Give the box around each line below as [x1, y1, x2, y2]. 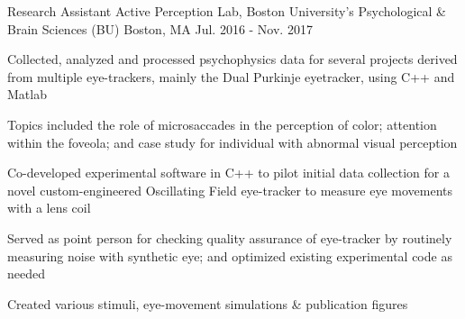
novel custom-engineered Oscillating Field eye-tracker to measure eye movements [7, 180, 453, 199]
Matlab [7, 85, 47, 104]
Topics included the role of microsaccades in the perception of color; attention [7, 114, 437, 133]
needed [7, 264, 45, 283]
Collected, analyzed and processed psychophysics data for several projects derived [7, 50, 458, 68]
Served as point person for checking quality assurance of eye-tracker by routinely [7, 228, 452, 247]
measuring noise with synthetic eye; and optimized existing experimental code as [7, 246, 452, 265]
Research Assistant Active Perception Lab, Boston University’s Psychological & [7, 2, 446, 20]
